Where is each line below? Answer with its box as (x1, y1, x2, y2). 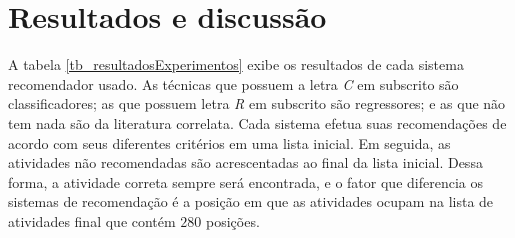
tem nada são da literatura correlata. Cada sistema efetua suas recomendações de (8, 112, 507, 133)
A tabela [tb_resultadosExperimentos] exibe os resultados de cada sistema (8, 54, 464, 75)
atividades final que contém (8, 210, 176, 231)
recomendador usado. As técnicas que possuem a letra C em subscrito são (8, 73, 459, 94)
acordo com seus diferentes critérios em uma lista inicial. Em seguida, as (8, 132, 451, 153)
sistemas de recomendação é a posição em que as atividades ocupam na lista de (8, 191, 494, 212)
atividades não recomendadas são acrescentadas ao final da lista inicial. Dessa (8, 152, 483, 173)
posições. (206, 210, 260, 231)
